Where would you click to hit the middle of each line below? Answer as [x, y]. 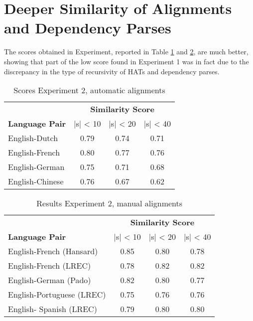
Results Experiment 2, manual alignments [110, 203]
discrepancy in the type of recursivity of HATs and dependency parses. [112, 71]
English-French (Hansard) [53, 251]
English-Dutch [33, 138]
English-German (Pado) [50, 280]
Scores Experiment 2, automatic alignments [89, 90]
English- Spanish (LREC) [53, 309]
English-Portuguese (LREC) [57, 295]
